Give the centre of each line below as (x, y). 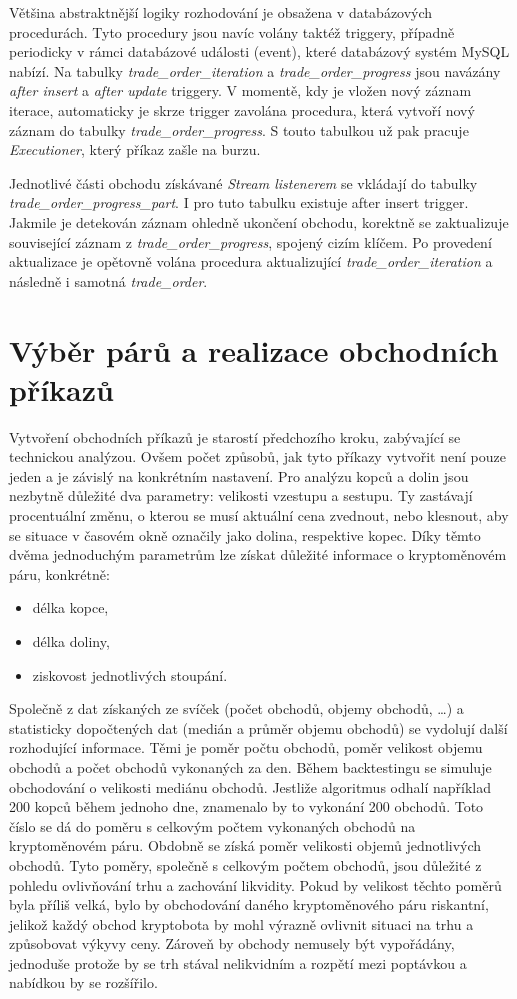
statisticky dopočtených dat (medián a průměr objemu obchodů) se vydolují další (258, 727)
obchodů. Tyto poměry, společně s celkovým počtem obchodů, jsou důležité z (245, 864)
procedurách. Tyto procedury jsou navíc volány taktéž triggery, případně (232, 31)
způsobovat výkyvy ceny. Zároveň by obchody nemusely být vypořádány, (232, 943)
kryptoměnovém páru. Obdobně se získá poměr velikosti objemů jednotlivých (245, 845)
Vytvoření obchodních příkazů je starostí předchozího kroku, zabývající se (235, 436)
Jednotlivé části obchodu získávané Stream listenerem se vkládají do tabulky (243, 182)
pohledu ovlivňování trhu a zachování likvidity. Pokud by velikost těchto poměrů (255, 884)
